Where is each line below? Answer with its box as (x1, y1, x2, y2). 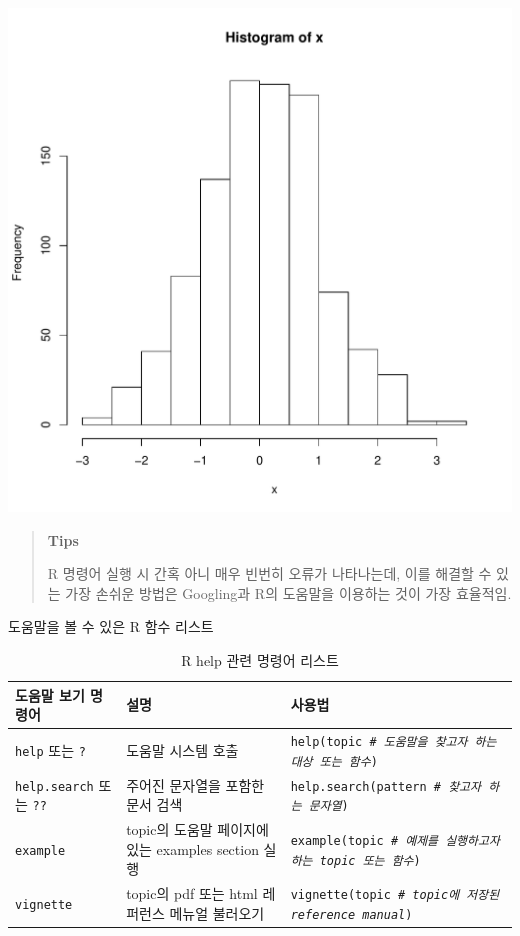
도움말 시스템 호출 (126, 739, 239, 760)
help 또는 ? (15, 739, 86, 760)
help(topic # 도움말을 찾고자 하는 (290, 735, 497, 749)
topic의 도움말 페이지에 (126, 819, 269, 840)
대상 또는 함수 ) (290, 754, 378, 769)
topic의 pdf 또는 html (126, 883, 258, 904)
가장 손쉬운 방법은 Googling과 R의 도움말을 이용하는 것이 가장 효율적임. (65, 582, 512, 603)
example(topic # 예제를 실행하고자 (290, 833, 500, 848)
